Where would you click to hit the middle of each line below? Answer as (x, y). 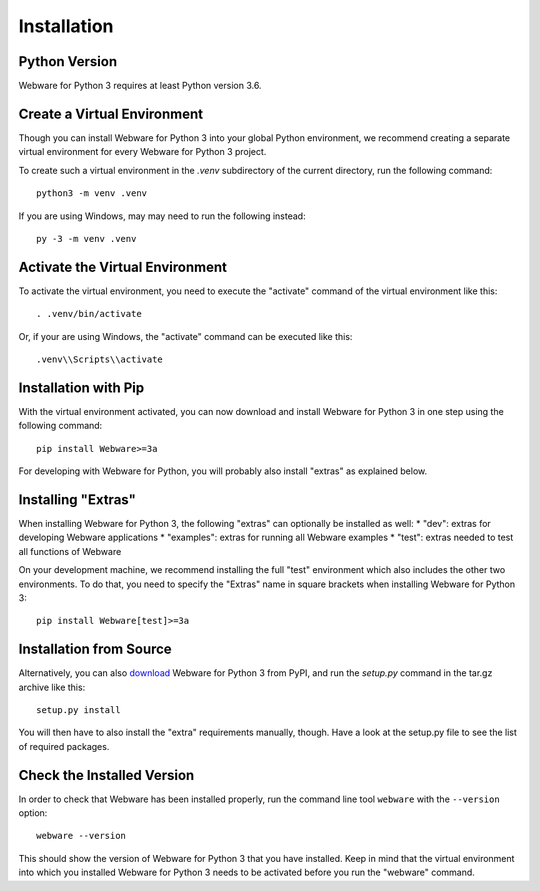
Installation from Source (95, 649)
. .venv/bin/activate (89, 314)
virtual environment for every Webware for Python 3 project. (142, 152)
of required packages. (64, 746)
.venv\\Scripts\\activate (100, 359)
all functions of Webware (70, 551)
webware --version (81, 836)
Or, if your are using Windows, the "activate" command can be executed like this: (185, 336)
